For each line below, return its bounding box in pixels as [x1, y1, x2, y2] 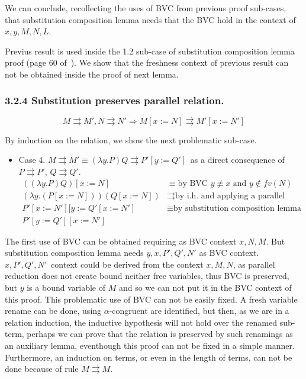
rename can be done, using [5, 304, 102, 317]
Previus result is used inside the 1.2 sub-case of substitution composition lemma [5, 44, 295, 57]
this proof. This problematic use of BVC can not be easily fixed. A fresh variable [5, 293, 298, 305]
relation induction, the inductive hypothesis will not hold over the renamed [5, 316, 277, 328]
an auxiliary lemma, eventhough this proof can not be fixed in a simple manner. [5, 339, 295, 352]
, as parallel [233, 258, 275, 270]
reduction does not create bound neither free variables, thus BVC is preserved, [5, 269, 289, 282]
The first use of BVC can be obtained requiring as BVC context [5, 235, 237, 247]
